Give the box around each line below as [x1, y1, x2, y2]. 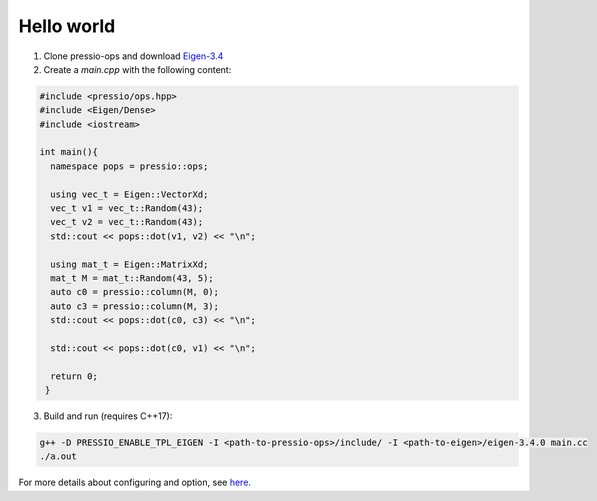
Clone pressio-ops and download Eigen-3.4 [43, 50, 224, 62]
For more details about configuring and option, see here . [18, 476, 252, 489]
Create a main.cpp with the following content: [43, 63, 232, 75]
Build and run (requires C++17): [43, 410, 173, 422]
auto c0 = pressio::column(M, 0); [50, 286, 220, 298]
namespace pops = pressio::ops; [50, 160, 209, 172]
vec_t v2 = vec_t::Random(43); [50, 216, 204, 228]
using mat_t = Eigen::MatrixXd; [50, 258, 209, 270]
